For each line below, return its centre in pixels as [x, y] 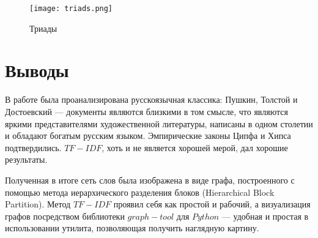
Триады [43, 28]
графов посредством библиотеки [65, 216]
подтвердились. [33, 147]
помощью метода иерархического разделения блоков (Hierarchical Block [140, 192]
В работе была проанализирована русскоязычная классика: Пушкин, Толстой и [151, 99]
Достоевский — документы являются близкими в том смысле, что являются [146, 111]
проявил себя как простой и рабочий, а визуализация [212, 204]
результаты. [26, 159]
